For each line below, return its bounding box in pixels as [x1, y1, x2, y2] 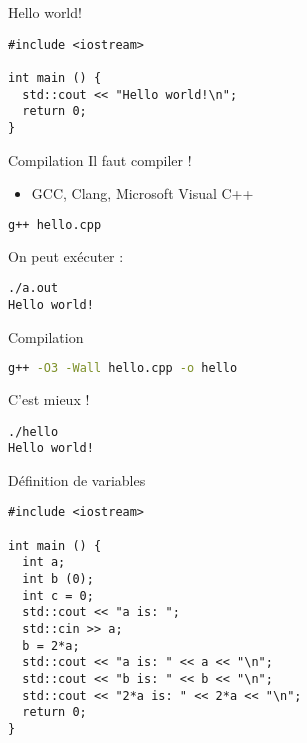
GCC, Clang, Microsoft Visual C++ [31, 183, 254, 204]
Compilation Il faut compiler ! [8, 149, 192, 170]
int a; [22, 555, 66, 570]
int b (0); [22, 572, 94, 587]
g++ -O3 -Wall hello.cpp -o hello [8, 361, 238, 376]
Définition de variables [8, 469, 146, 490]
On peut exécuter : [8, 245, 124, 266]
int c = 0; [22, 588, 94, 603]
